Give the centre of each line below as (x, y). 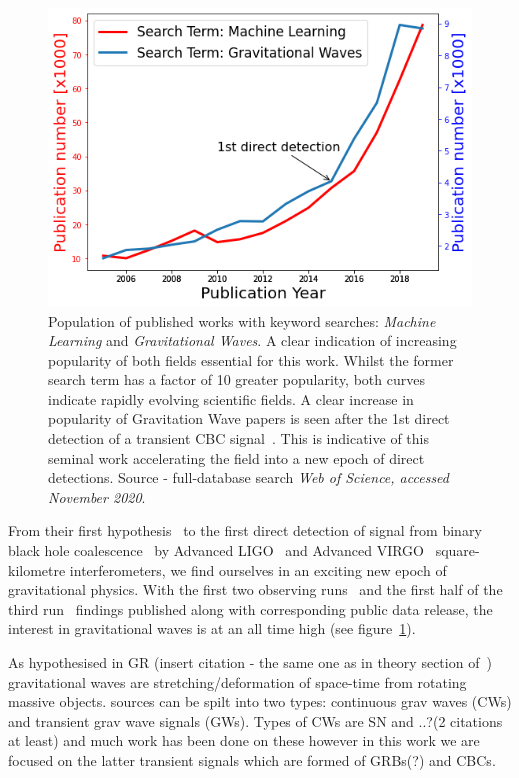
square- (457, 550)
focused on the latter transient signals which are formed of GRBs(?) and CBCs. (252, 759)
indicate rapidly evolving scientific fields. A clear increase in (231, 398)
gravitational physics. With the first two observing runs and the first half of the (255, 589)
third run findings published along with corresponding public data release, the (250, 608)
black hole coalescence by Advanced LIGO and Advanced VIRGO (216, 550)
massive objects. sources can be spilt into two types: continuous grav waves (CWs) (260, 701)
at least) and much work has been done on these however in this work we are (244, 740)
